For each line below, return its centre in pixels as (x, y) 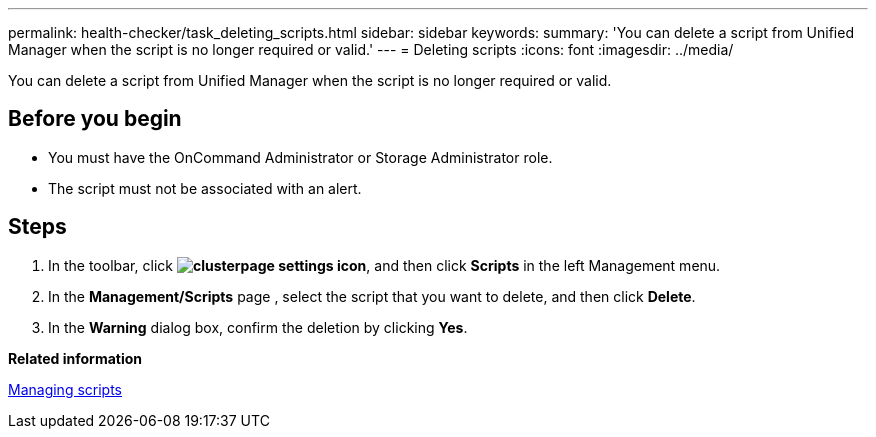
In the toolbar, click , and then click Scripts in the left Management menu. (384, 265)
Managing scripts (65, 389)
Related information (75, 358)
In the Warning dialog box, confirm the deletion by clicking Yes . (258, 327)
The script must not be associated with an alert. (205, 188)
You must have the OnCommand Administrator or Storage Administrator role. (300, 157)
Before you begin (95, 119)
